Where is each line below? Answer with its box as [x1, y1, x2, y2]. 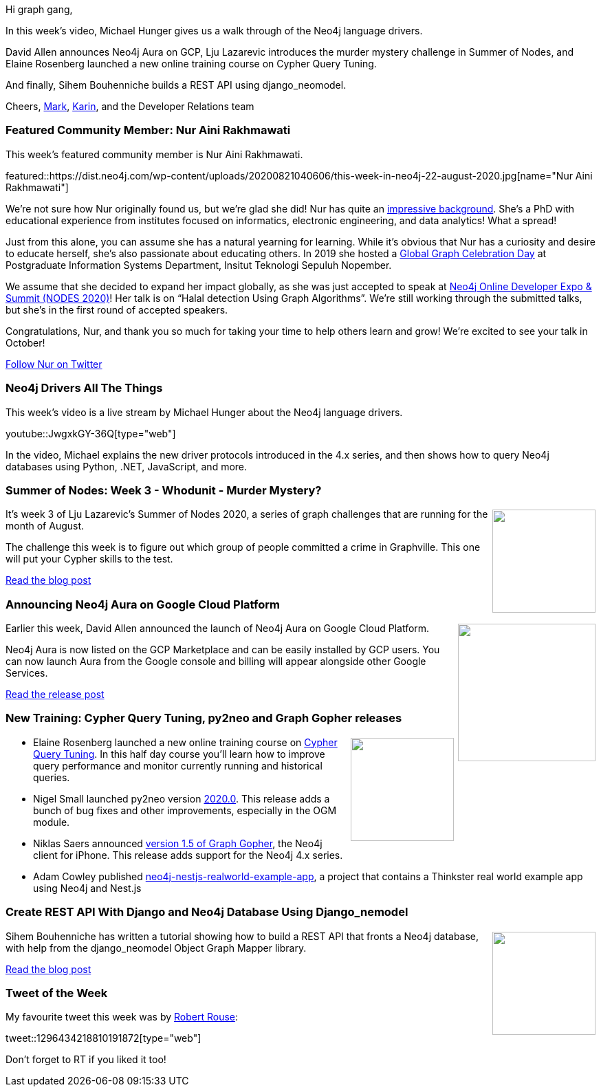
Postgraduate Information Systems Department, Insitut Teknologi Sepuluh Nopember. [6, 259, 392, 271]
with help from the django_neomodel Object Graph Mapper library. [6, 941, 307, 954]
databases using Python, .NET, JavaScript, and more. [6, 460, 248, 472]
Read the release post [6, 688, 105, 700]
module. [33, 816, 70, 828]
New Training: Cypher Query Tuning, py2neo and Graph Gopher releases [6, 711, 402, 725]
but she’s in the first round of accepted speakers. [6, 303, 228, 316]
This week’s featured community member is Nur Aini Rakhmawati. [6, 148, 303, 160]
